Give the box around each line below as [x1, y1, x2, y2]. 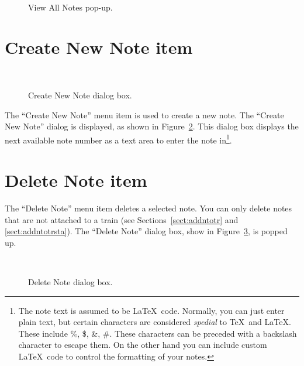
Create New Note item [5, 35, 193, 59]
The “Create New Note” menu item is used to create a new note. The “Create [5, 108, 284, 121]
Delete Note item [5, 168, 147, 192]
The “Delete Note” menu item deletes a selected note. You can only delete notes [5, 202, 292, 214]
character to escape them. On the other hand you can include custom [18, 338, 267, 351]
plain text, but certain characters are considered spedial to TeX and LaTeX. [18, 316, 291, 328]
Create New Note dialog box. [28, 88, 132, 101]
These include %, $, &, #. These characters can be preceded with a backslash [18, 327, 297, 339]
